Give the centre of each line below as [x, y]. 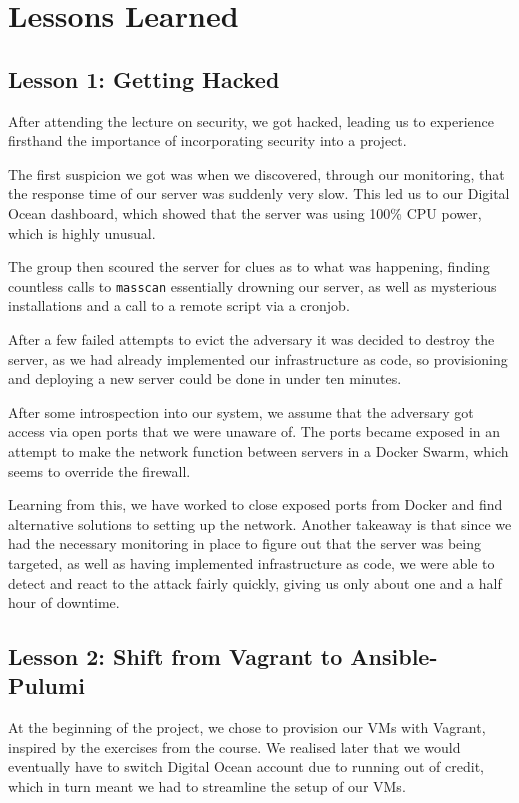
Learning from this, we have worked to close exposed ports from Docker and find [255, 504]
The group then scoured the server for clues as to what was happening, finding [249, 266]
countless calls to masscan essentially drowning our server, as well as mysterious [252, 285]
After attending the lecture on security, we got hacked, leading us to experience [251, 120]
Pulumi [46, 685]
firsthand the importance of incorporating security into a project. [207, 140]
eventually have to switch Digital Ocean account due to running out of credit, [246, 766]
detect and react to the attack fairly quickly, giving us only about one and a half [255, 582]
